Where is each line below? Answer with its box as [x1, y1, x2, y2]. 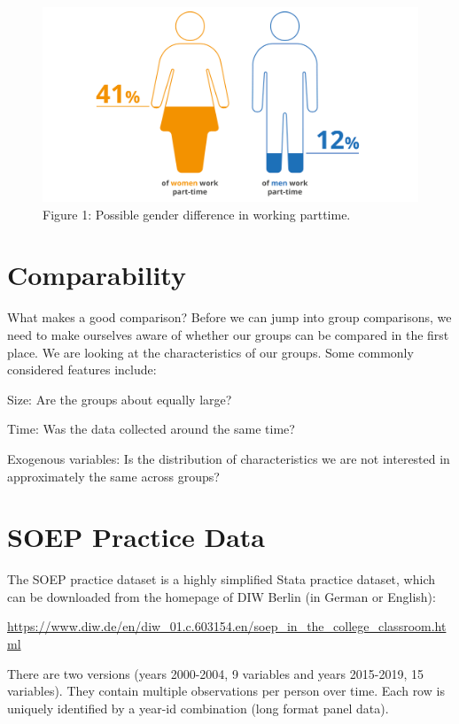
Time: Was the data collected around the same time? [7, 420, 295, 438]
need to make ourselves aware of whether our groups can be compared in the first [7, 325, 449, 343]
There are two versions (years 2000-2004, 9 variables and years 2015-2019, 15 [7, 664, 424, 682]
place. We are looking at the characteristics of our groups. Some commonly [7, 343, 414, 361]
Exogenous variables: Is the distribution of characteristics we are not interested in [7, 449, 450, 467]
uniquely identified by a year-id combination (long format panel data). [7, 698, 389, 717]
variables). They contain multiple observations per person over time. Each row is [7, 682, 445, 700]
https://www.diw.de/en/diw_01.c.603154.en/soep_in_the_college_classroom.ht [7, 617, 447, 635]
